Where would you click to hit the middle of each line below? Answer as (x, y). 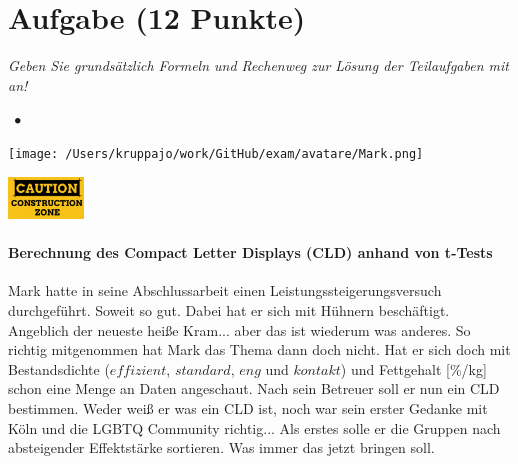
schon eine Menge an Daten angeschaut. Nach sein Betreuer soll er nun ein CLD (254, 388)
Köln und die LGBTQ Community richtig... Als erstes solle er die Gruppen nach (254, 427)
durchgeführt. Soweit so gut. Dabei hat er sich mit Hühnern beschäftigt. (229, 310)
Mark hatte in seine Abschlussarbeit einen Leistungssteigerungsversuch (225, 290)
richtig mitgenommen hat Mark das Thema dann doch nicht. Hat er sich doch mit (259, 349)
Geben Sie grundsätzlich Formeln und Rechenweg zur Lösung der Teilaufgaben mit (258, 65)
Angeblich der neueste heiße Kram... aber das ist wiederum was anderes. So (239, 329)
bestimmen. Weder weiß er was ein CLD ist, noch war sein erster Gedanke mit (248, 408)
